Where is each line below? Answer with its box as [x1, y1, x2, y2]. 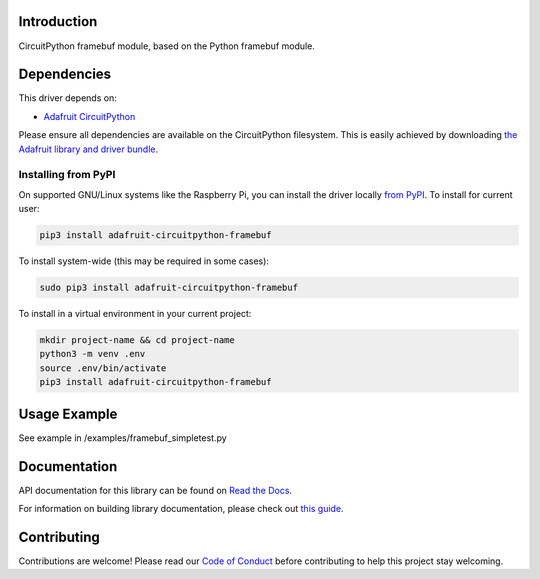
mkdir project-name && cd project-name [39, 335, 235, 346]
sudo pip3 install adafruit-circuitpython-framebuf [39, 282, 299, 294]
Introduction [18, 13, 98, 30]
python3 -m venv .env [39, 348, 146, 360]
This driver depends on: [18, 92, 117, 104]
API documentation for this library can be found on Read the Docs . [18, 484, 293, 496]
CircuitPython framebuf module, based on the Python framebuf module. [18, 40, 315, 52]
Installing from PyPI [18, 168, 116, 182]
